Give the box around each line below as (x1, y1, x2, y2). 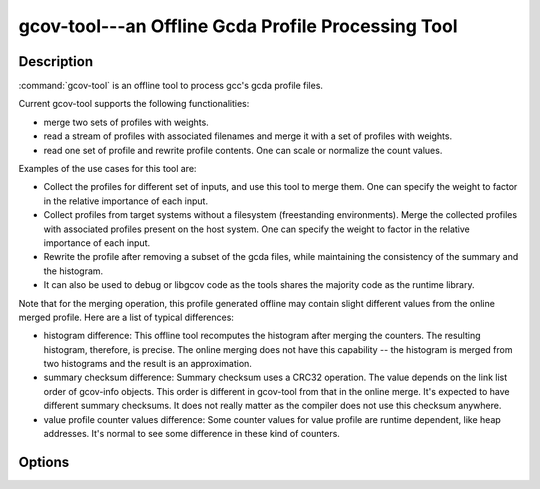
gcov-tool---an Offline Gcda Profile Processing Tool (18, 15, 458, 37)
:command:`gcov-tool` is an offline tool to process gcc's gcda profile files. (18, 80, 324, 92)
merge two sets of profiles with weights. (43, 116, 209, 128)
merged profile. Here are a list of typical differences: (18, 311, 235, 323)
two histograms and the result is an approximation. (43, 358, 252, 370)
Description (18, 53, 94, 70)
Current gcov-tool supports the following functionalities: (18, 98, 250, 110)
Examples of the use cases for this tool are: (18, 163, 197, 175)
